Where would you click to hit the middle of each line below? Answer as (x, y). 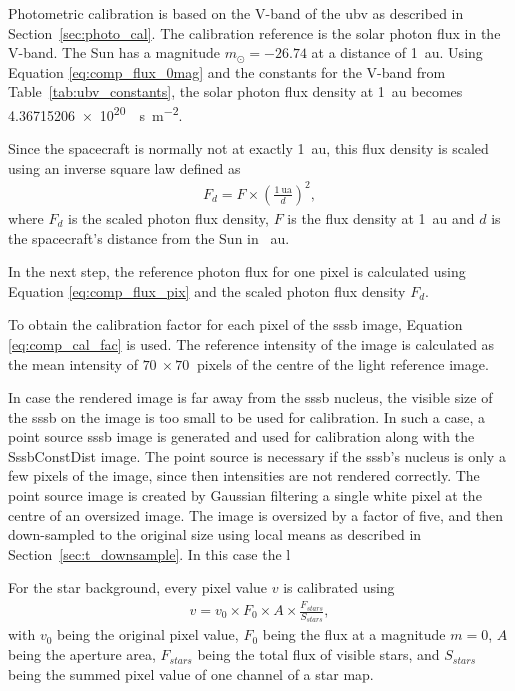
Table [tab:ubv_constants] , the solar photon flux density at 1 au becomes (235, 91)
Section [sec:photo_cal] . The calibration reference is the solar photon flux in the (254, 32)
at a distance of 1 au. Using (397, 52)
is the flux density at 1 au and (381, 217)
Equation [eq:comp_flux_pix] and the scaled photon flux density (207, 290)
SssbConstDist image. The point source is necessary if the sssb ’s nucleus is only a (257, 455)
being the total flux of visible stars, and (318, 654)
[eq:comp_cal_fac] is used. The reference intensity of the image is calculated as (251, 343)
